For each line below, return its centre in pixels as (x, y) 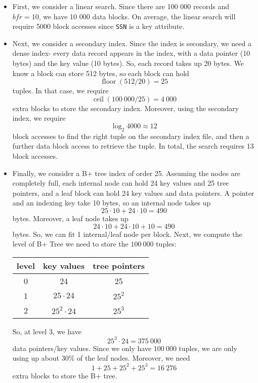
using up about (36, 358)
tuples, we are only (208, 348)
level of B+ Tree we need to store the (70, 244)
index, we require (39, 118)
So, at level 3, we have (47, 331)
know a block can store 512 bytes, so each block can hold (101, 73)
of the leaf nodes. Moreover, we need (134, 358)
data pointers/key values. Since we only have (82, 348)
